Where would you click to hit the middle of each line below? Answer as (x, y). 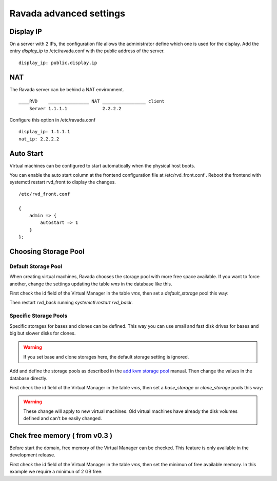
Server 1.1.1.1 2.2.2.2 (75, 108)
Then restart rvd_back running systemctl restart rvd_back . (71, 303)
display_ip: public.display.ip (58, 62)
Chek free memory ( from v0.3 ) (61, 435)
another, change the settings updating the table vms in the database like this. (91, 284)
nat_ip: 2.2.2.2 (39, 139)
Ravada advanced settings (67, 13)
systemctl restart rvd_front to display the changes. (63, 182)
